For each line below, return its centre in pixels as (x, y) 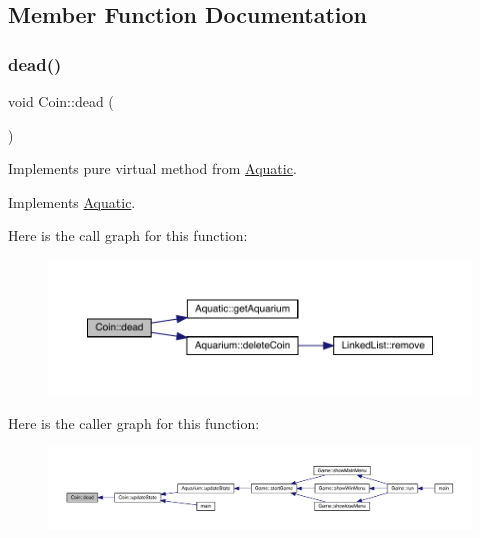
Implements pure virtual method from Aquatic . (152, 168)
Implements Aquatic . (72, 201)
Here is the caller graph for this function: (134, 422)
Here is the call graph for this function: (128, 235)
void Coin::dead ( (61, 101)
